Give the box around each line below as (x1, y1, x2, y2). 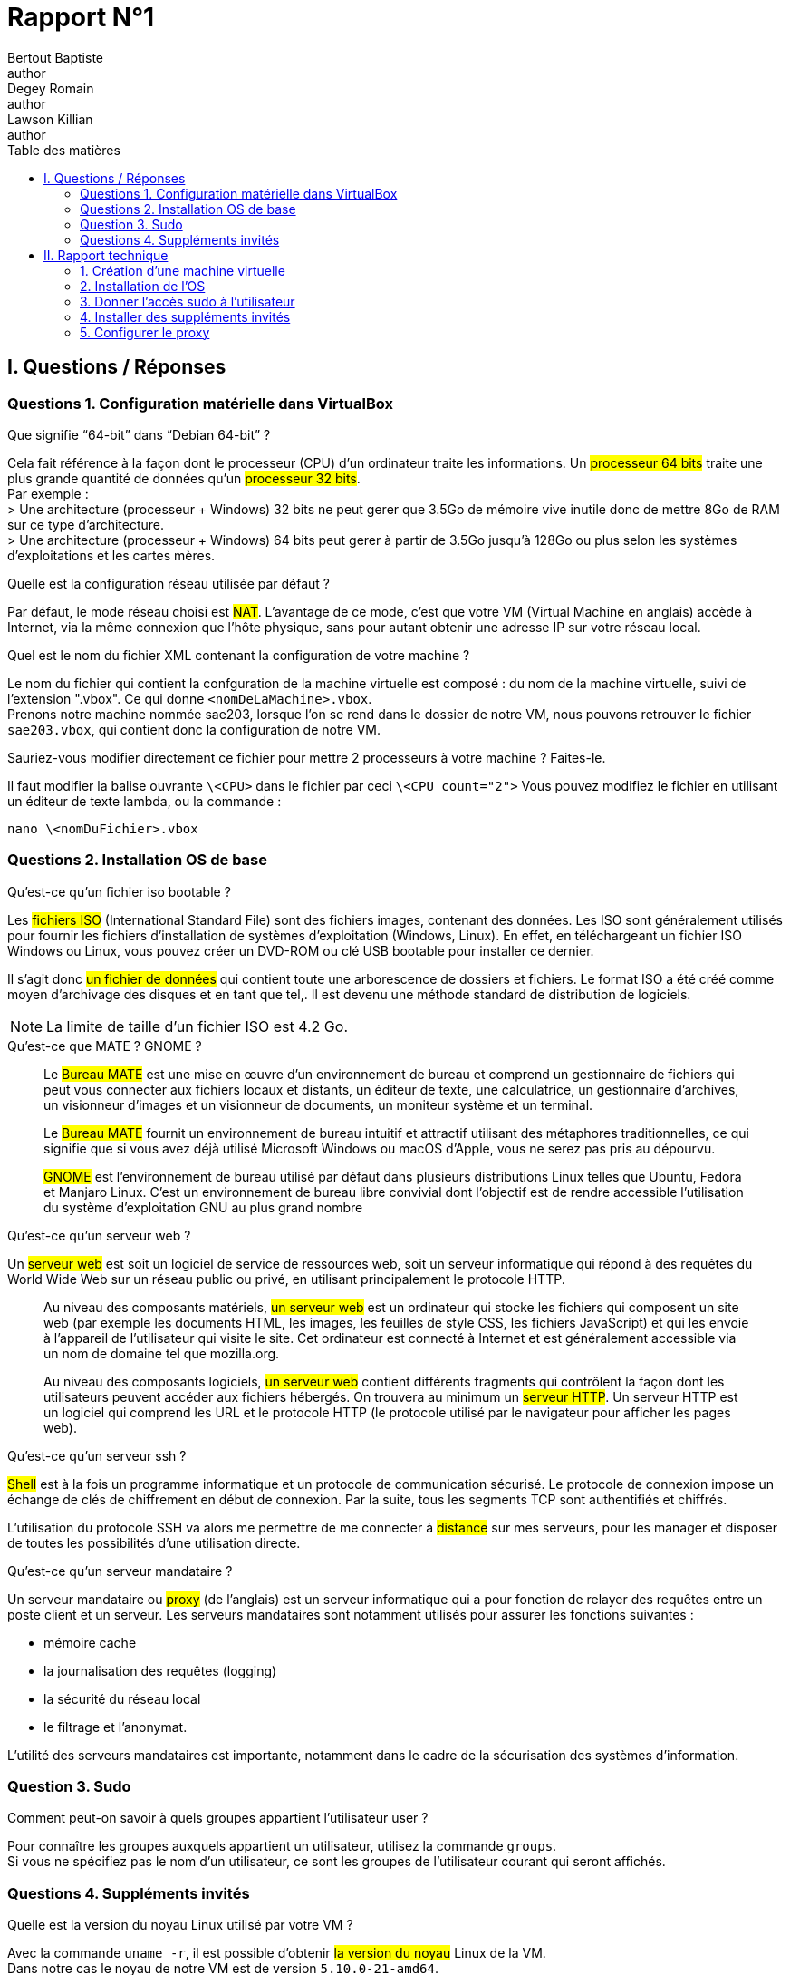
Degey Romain (7, 80, 94, 96)
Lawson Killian (7, 111, 93, 127)
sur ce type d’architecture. (7, 516, 165, 532)
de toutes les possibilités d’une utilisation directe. (7, 1534, 301, 1551)
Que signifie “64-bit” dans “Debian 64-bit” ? (7, 426, 271, 443)
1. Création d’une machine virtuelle (80, 262, 285, 278)
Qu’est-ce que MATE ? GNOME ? (7, 1037, 202, 1054)
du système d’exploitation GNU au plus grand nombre (43, 1199, 363, 1215)
